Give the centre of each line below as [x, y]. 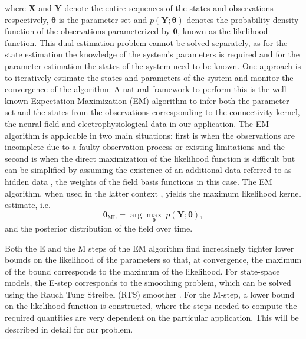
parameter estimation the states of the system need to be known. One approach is [153, 65]
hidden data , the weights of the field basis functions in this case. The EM [139, 181]
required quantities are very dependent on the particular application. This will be [152, 317]
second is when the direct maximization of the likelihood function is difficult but [150, 158]
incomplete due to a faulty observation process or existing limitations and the [145, 147]
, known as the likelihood [223, 31]
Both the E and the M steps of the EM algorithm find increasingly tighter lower [149, 248]
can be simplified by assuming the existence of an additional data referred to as [148, 170]
